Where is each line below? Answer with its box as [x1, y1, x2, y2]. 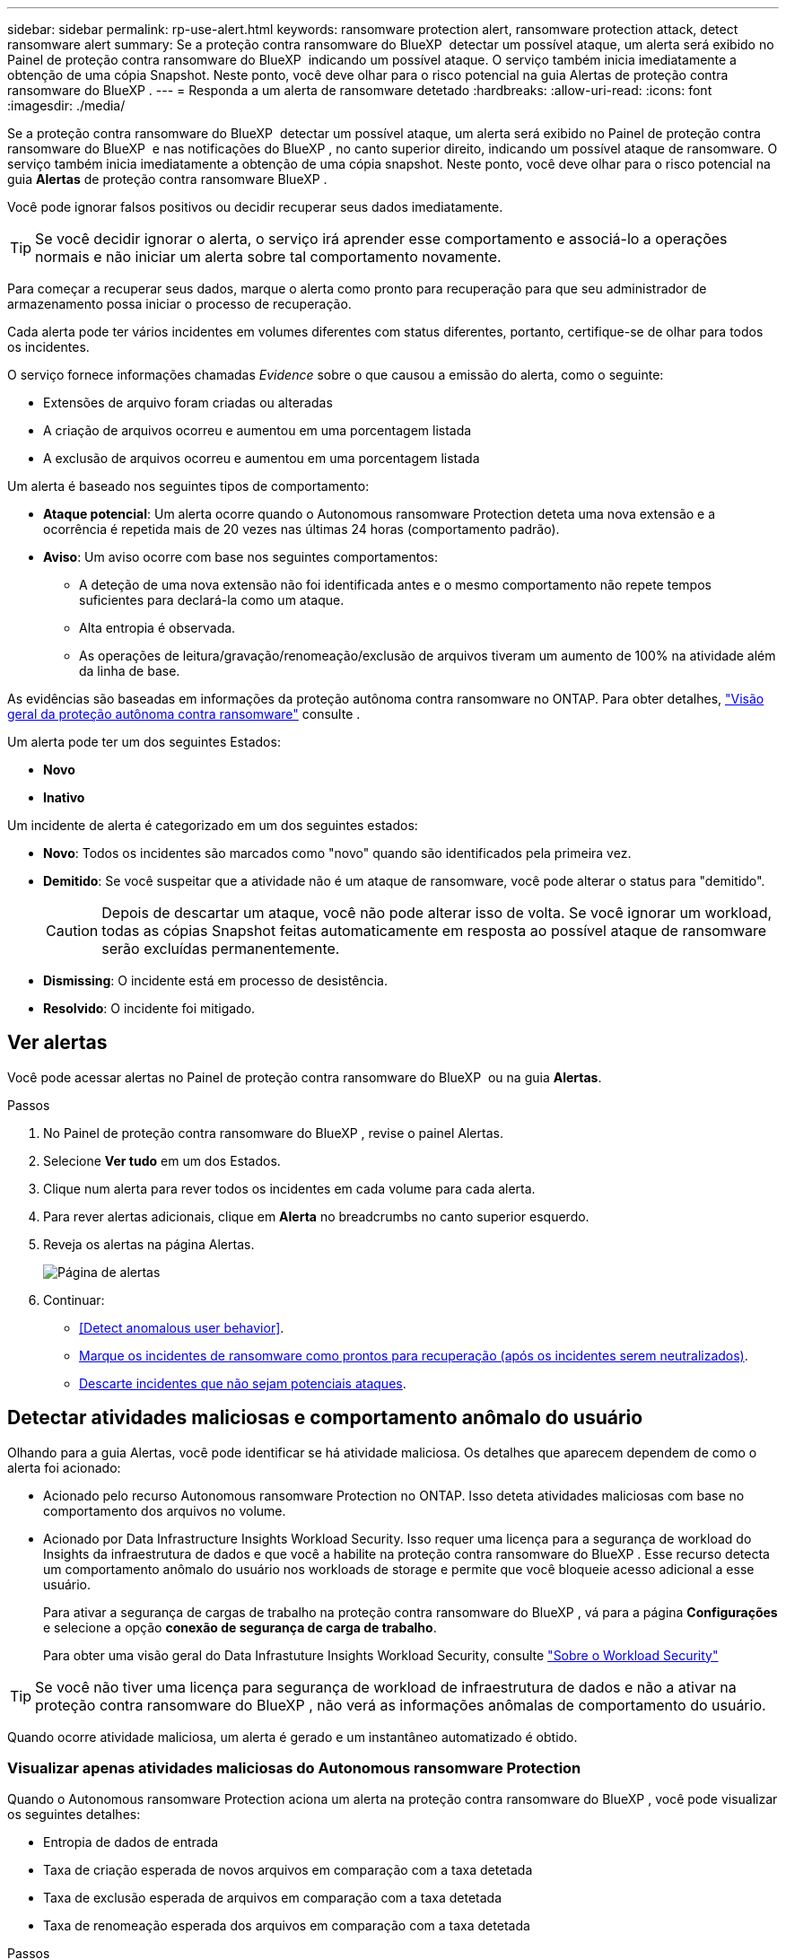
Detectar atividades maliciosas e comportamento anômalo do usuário [7, 1406, 643, 1430]
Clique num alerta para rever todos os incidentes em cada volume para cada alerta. [43, 1180, 536, 1196]
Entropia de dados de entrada [43, 1834, 219, 1851]
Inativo [43, 790, 85, 805]
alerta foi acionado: [7, 1459, 121, 1475]
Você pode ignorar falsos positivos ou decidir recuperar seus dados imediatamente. [7, 199, 503, 214]
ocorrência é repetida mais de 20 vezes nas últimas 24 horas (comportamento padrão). [43, 521, 560, 537]
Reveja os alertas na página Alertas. [43, 1236, 255, 1252]
